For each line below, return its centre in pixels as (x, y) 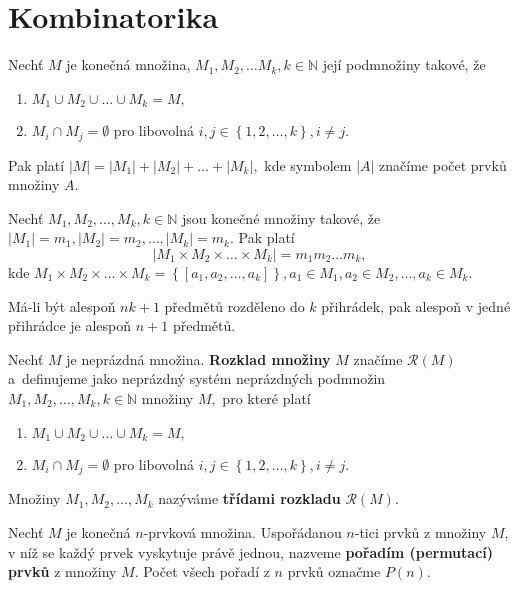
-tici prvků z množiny (420, 532)
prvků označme (334, 571)
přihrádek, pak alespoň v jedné (416, 305)
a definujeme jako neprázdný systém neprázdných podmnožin (197, 378)
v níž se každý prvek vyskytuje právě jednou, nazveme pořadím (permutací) (251, 551)
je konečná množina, (128, 64)
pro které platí (266, 397)
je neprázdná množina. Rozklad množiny (198, 358)
